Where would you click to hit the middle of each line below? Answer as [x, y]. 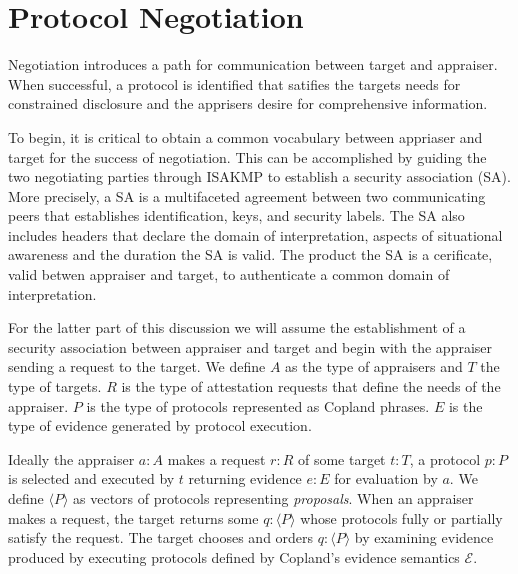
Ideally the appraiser [71, 458]
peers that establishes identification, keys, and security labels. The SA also [236, 215]
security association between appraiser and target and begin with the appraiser [250, 346]
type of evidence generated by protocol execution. [160, 425]
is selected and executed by [91, 478]
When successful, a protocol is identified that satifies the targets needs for [234, 83]
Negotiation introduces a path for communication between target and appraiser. [253, 64]
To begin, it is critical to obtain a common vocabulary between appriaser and [245, 136]
